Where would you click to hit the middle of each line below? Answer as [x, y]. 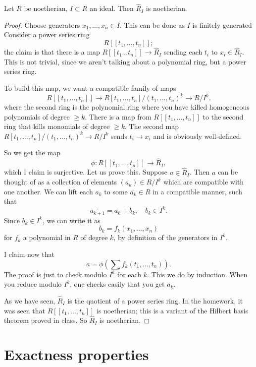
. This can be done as [152, 25]
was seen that [25, 310]
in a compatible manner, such [198, 191]
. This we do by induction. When [197, 274]
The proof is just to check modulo [55, 274]
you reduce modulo [33, 284]
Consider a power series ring [47, 34]
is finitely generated [222, 25]
